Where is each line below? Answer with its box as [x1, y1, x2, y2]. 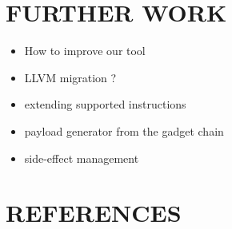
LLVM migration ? [24, 69, 117, 85]
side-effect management [24, 149, 139, 166]
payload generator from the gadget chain [24, 122, 224, 139]
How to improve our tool [24, 42, 146, 59]
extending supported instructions [24, 96, 186, 113]
